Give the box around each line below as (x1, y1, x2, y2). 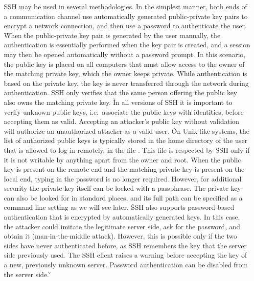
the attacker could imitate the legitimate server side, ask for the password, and (4, 221, 240, 231)
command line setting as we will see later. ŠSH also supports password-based (4, 202, 234, 212)
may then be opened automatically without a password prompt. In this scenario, (4, 49, 246, 59)
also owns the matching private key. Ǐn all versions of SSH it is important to (4, 97, 232, 107)
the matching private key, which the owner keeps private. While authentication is (4, 68, 247, 79)
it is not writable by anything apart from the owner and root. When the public (4, 154, 241, 164)
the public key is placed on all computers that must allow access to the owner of (4, 59, 245, 69)
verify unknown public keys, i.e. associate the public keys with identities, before (4, 106, 244, 117)
